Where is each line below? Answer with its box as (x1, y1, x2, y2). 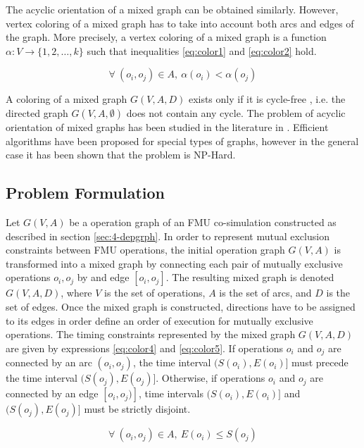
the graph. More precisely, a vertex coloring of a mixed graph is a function (6, 30, 327, 44)
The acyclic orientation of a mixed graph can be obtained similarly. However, (6, 2, 339, 16)
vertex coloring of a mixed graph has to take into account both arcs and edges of (6, 15, 354, 30)
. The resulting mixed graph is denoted (165, 270, 334, 285)
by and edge (77, 270, 130, 285)
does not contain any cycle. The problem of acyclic (126, 105, 346, 120)
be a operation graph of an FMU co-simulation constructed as (69, 214, 337, 229)
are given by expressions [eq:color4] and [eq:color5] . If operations (6, 340, 284, 355)
